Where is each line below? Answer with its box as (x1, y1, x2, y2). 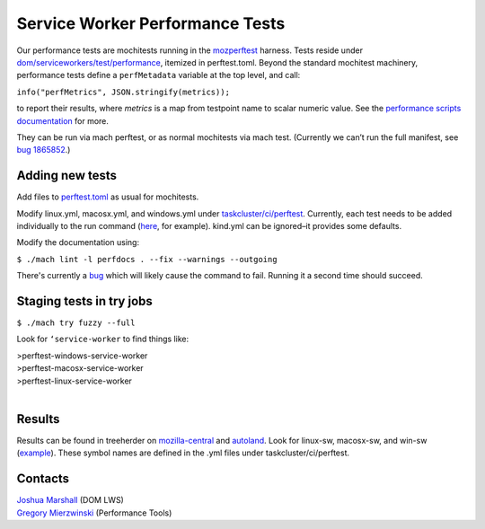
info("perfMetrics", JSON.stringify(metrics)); (16, 86, 231, 97)
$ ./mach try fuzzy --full (16, 318, 136, 328)
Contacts (16, 472, 70, 487)
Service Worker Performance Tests (16, 13, 286, 33)
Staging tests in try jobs (16, 293, 153, 309)
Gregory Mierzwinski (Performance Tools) (16, 507, 172, 518)
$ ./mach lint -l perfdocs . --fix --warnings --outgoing (16, 254, 278, 264)
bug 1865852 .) (16, 145, 71, 155)
